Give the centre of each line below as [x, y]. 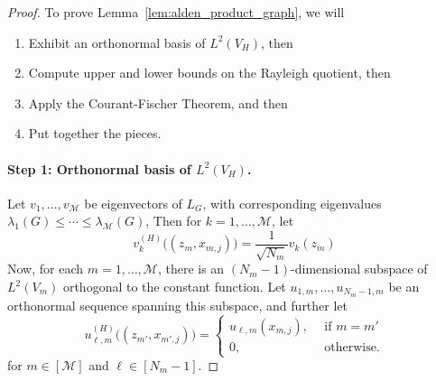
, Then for [174, 221]
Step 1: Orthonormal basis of [99, 168]
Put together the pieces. [95, 133]
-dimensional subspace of [359, 269]
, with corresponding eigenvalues [292, 203]
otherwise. [352, 347]
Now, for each [46, 269]
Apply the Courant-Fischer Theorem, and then [158, 102]
